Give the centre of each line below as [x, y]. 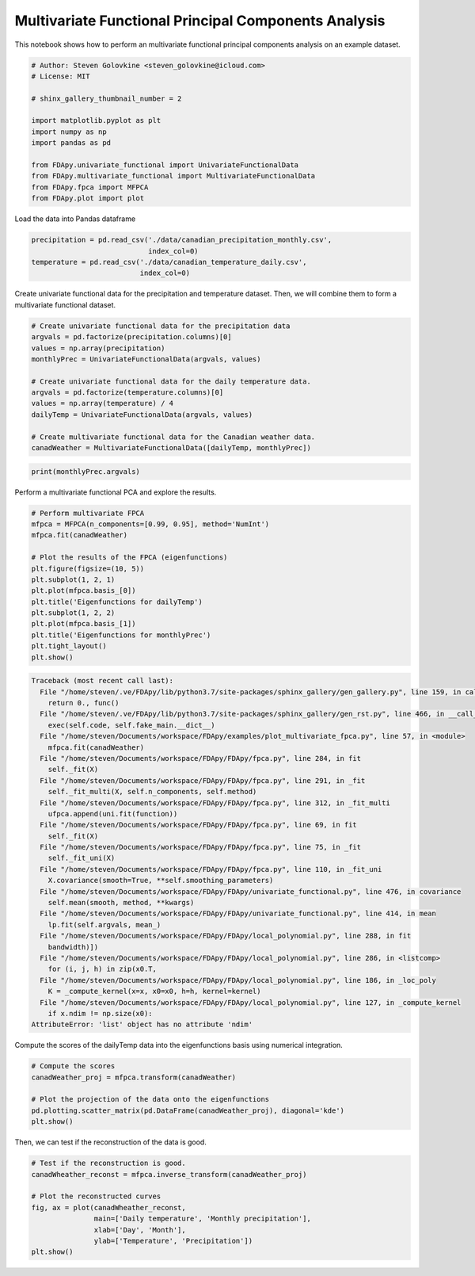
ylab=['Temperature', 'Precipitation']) [173, 1241]
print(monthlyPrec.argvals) [85, 471]
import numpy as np [69, 132]
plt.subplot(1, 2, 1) [73, 579]
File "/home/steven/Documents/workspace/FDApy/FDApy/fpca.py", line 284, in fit [201, 758]
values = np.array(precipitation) [98, 348]
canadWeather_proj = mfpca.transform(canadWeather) [134, 1077]
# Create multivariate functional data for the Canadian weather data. [173, 437]
